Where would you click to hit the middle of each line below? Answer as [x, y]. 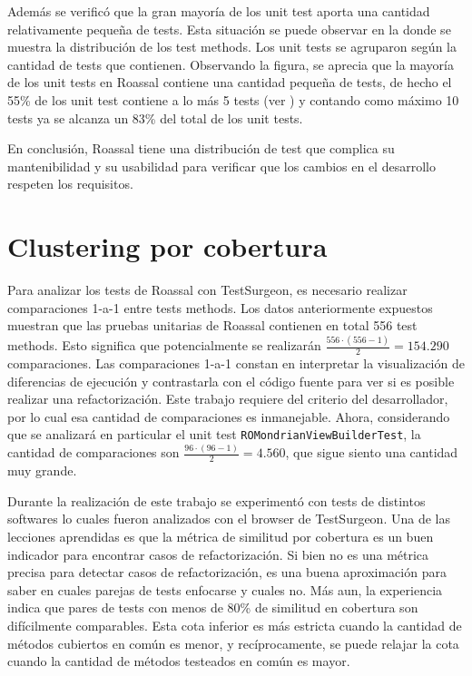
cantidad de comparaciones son [93, 452]
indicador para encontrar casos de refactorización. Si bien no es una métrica [218, 554]
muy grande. [42, 470]
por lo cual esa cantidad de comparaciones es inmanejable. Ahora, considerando [229, 416]
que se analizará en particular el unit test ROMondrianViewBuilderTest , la [214, 434]
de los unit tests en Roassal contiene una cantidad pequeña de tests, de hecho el [230, 82]
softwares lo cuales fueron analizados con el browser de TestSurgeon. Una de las [229, 519]
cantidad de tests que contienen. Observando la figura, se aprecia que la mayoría [231, 64]
